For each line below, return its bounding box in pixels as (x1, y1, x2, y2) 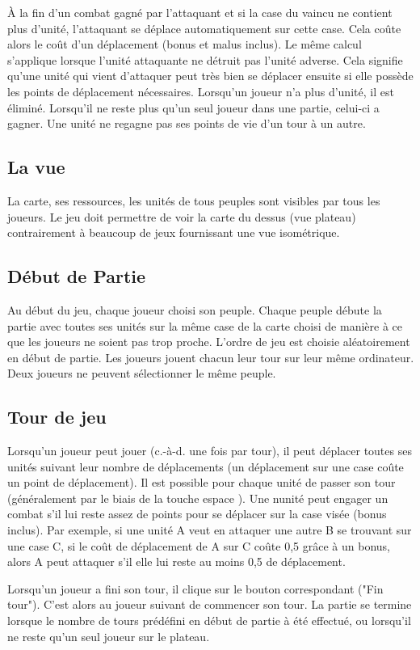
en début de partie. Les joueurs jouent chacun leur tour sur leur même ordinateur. (7, 348, 414, 365)
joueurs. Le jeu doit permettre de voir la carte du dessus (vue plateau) (7, 208, 356, 225)
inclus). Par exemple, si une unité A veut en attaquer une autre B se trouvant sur (7, 521, 412, 538)
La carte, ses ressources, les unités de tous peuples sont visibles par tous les (7, 192, 380, 209)
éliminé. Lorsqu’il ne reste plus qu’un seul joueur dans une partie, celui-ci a (7, 99, 380, 116)
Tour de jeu (7, 404, 107, 429)
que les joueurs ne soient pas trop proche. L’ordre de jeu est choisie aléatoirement (7, 333, 410, 350)
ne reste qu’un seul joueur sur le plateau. (7, 627, 210, 644)
